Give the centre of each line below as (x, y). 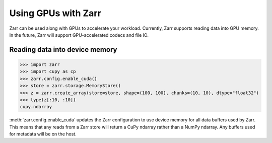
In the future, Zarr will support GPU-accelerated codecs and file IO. (79, 35)
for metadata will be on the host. (43, 134)
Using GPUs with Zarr (55, 13)
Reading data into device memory (63, 50)
